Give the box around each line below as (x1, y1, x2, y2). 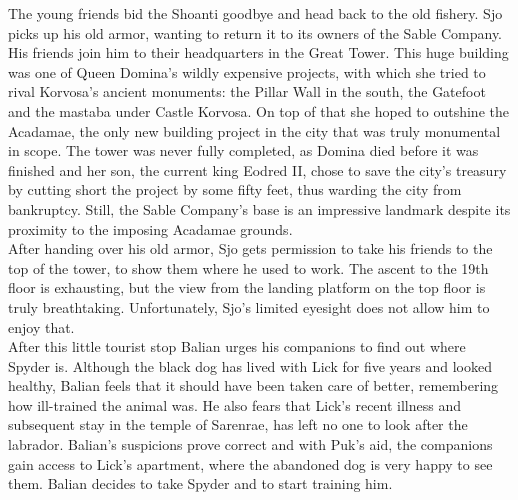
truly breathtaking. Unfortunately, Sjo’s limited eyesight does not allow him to (8, 296, 490, 317)
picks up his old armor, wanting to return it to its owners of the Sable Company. (8, 22, 503, 43)
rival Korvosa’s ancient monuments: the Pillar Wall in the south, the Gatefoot (8, 81, 486, 102)
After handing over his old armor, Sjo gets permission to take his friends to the (8, 238, 493, 259)
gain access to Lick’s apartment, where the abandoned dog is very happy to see (8, 453, 493, 474)
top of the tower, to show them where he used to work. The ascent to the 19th (8, 257, 489, 278)
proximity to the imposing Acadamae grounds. (8, 218, 293, 239)
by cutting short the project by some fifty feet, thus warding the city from (8, 179, 462, 200)
